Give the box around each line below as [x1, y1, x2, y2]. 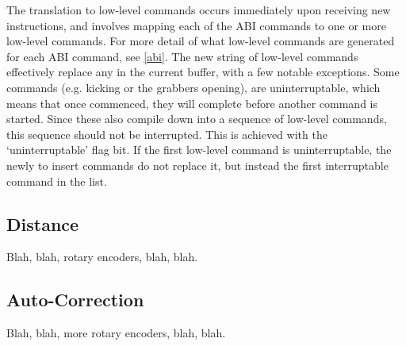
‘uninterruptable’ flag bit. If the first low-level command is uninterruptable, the [6, 141, 392, 158]
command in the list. [6, 172, 107, 189]
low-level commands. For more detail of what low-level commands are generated [6, 33, 395, 49]
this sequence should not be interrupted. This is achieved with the [6, 125, 327, 142]
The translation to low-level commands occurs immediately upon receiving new [6, 2, 391, 17]
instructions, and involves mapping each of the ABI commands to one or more [6, 17, 386, 33]
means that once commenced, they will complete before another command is [6, 94, 378, 111]
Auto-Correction [6, 287, 144, 312]
